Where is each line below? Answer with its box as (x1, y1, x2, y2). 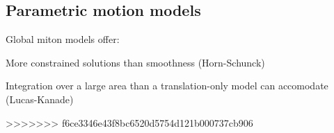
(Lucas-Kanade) (6, 91, 74, 106)
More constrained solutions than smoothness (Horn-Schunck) (6, 55, 265, 69)
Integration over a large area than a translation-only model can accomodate (6, 78, 328, 93)
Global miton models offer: (6, 32, 120, 46)
